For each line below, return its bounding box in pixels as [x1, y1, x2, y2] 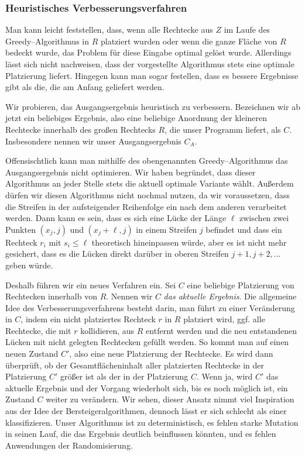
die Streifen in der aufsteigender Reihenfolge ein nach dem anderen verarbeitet [5, 200, 287, 212]
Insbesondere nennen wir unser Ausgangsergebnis [5, 135, 181, 147]
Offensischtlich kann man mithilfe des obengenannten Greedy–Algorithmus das [5, 154, 288, 167]
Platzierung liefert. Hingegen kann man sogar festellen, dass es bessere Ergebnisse [5, 69, 299, 81]
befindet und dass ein [205, 223, 282, 235]
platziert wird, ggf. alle [183, 313, 265, 325]
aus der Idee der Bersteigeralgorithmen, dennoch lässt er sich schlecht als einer [5, 405, 287, 417]
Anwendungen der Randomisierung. [5, 439, 133, 451]
